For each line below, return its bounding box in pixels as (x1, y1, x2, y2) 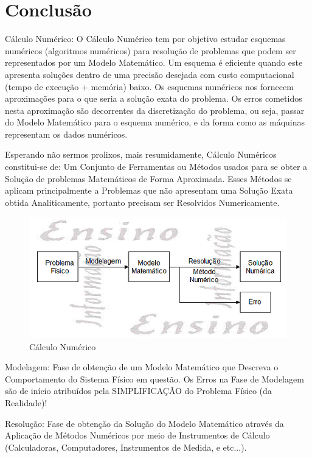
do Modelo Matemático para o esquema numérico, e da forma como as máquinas (5, 116, 305, 129)
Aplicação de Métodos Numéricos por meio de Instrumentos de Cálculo (5, 429, 270, 442)
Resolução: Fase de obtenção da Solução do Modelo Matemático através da (5, 417, 284, 429)
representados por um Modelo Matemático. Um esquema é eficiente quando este (5, 56, 303, 69)
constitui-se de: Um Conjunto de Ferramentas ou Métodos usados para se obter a (5, 160, 308, 173)
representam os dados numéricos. (5, 127, 128, 140)
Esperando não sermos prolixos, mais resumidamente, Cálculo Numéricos (5, 148, 277, 161)
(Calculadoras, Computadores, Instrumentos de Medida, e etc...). (5, 440, 247, 453)
